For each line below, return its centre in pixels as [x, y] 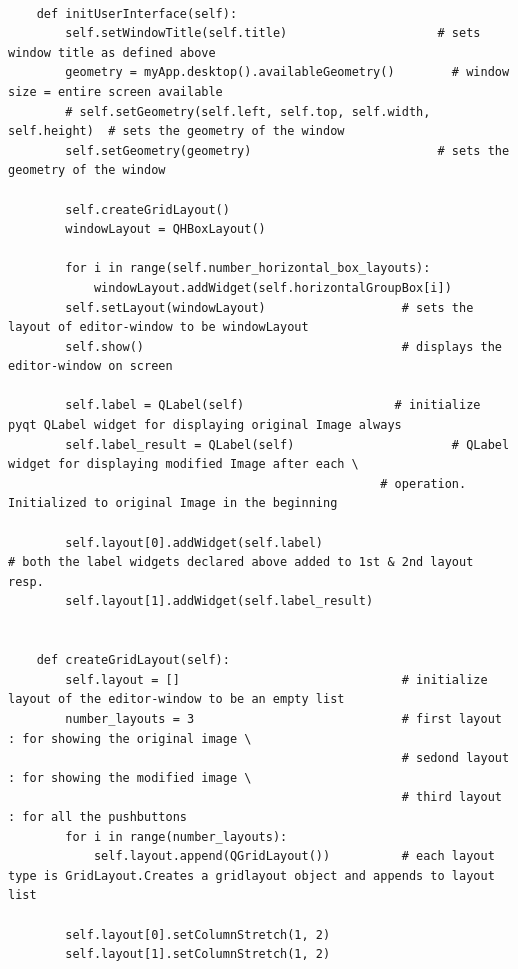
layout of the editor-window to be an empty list [176, 699]
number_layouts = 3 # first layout [283, 718]
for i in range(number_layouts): [176, 836]
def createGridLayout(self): [133, 660]
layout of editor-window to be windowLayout [158, 327]
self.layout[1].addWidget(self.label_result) [219, 601]
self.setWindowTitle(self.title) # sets [273, 33]
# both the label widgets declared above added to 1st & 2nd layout [241, 562]
